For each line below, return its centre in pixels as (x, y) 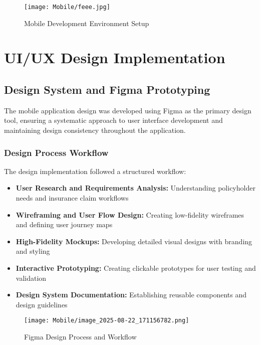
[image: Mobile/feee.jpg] (67, 7)
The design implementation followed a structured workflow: (95, 171)
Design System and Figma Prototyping (107, 90)
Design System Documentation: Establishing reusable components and (131, 295)
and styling (33, 251)
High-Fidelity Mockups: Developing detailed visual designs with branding (134, 241)
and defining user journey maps (64, 224)
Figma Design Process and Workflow (80, 337)
